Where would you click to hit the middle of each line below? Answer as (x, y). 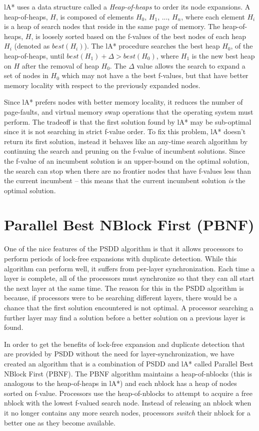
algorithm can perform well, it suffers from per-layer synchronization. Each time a (129, 268)
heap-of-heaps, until (34, 55)
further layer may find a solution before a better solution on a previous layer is (125, 317)
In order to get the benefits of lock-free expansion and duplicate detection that (124, 344)
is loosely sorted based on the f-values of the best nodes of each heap (141, 36)
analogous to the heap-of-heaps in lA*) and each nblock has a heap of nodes (120, 383)
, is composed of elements (95, 16)
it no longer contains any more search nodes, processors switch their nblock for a (127, 412)
